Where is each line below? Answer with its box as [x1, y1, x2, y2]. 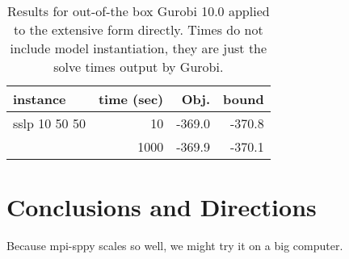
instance [13, 90, 66, 108]
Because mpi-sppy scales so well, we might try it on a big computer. [6, 237, 343, 254]
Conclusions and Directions [6, 190, 317, 223]
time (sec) [98, 90, 164, 108]
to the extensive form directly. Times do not [13, 20, 263, 39]
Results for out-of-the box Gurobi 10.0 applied [7, 2, 270, 20]
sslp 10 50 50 [13, 114, 86, 132]
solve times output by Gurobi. [53, 57, 224, 76]
